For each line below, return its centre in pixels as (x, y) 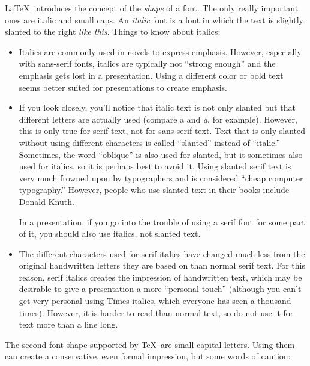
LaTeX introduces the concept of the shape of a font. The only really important (152, 8)
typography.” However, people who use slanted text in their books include (154, 190)
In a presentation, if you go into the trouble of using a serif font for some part (162, 221)
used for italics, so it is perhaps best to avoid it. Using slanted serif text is (155, 166)
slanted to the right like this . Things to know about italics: (113, 32)
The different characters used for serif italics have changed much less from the (162, 253)
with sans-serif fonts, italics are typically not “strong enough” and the (147, 63)
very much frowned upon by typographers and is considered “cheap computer (161, 178)
